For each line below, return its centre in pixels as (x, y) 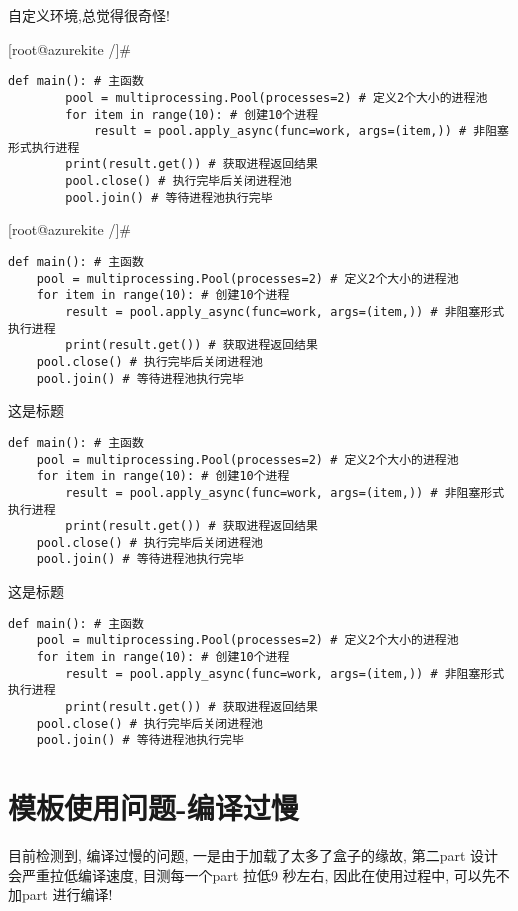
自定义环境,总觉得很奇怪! (89, 15)
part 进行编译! (67, 894)
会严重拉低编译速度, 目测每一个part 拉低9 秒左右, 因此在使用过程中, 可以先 (252, 874)
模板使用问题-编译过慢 (153, 807)
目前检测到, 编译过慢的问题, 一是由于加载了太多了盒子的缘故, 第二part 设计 (253, 855)
